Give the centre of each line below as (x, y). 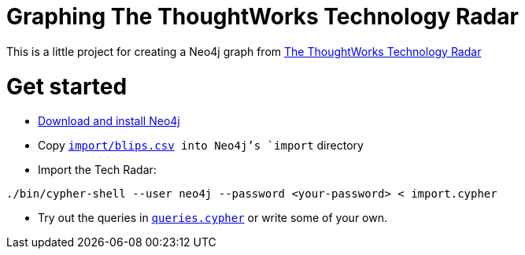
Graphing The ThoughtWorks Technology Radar (262, 17)
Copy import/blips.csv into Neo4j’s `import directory (201, 146)
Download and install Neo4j (109, 121)
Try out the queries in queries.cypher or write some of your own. (213, 218)
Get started (67, 86)
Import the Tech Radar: (97, 170)
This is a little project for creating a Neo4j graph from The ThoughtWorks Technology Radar (244, 51)
